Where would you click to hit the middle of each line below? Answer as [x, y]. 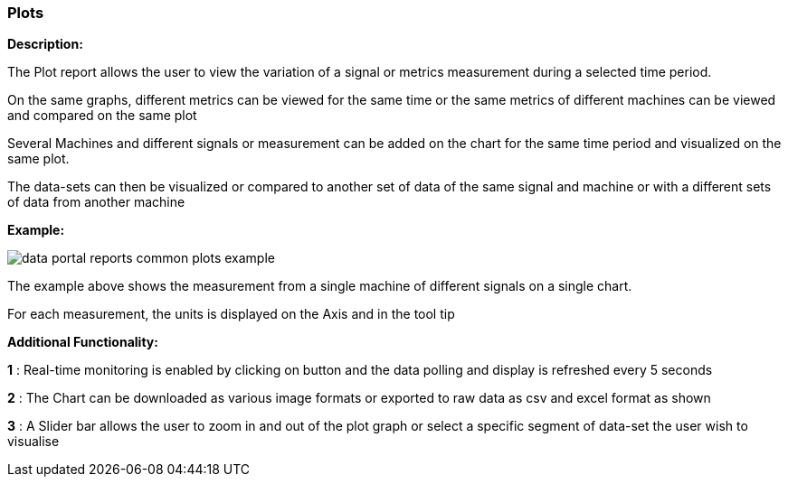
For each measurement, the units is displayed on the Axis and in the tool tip [231, 314]
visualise [33, 442]
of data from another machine [96, 202]
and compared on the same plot [102, 116]
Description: [45, 44]
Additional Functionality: [83, 342]
